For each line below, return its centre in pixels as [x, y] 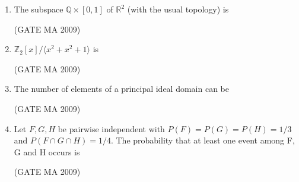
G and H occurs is [47, 151]
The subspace [39, 9]
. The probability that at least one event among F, [203, 140]
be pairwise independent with [111, 128]
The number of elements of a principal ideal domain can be [122, 89]
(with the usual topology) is [178, 9]
